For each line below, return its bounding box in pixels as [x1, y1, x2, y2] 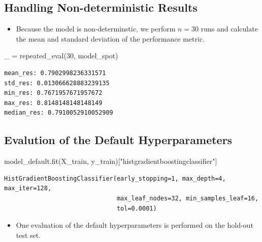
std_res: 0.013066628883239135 [4, 79, 110, 87]
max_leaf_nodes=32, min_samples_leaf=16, [116, 194, 259, 202]
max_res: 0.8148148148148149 [4, 99, 103, 107]
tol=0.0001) [116, 204, 157, 212]
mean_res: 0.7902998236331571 [4, 69, 106, 77]
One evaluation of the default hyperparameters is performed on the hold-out [16, 220, 253, 230]
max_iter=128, [4, 185, 52, 192]
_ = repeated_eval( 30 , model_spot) [4, 50, 118, 61]
